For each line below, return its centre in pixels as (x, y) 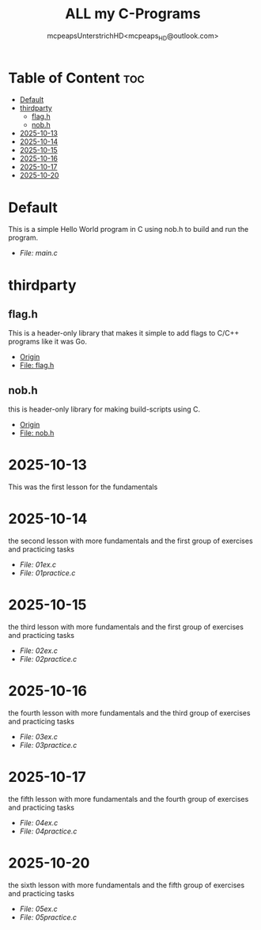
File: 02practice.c (48, 659)
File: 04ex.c (39, 822)
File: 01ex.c (38, 565)
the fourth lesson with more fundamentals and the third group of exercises (129, 712)
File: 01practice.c (47, 573)
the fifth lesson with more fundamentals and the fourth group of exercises (129, 799)
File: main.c (38, 253)
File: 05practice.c (48, 917)
